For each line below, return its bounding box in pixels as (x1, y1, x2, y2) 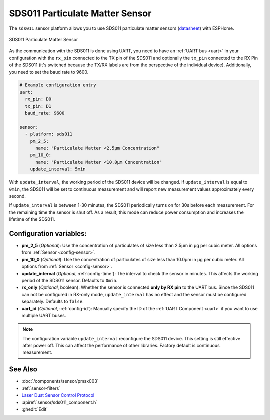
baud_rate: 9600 (25, 110, 65, 116)
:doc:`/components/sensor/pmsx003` (21, 378, 99, 384)
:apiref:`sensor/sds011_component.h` (21, 399, 97, 405)
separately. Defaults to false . (21, 298, 84, 305)
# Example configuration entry (19, 82, 97, 88)
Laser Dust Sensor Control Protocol (21, 392, 95, 398)
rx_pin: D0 (25, 96, 52, 102)
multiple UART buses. (21, 312, 66, 318)
